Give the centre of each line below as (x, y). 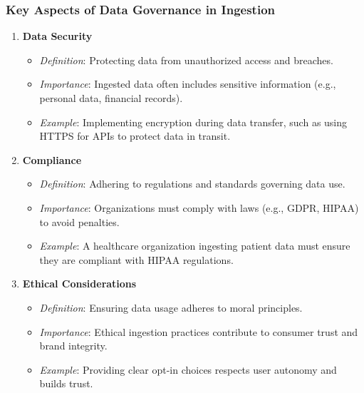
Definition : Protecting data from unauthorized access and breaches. (186, 60)
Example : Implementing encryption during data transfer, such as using (193, 122)
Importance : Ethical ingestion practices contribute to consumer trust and (199, 331)
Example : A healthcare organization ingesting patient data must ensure (195, 246)
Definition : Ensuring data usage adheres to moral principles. (171, 307)
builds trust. (66, 383)
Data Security (57, 36)
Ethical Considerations (79, 284)
